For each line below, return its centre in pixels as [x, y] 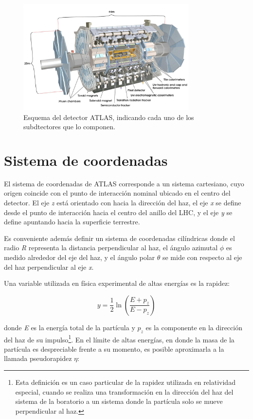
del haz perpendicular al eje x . [49, 267]
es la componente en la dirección [194, 327]
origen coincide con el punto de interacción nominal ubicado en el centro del [117, 193]
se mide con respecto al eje [202, 257]
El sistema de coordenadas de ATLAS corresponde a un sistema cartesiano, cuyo [124, 183]
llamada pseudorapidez [38, 358]
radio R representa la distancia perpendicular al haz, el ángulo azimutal [111, 248]
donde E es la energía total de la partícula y [70, 327]
